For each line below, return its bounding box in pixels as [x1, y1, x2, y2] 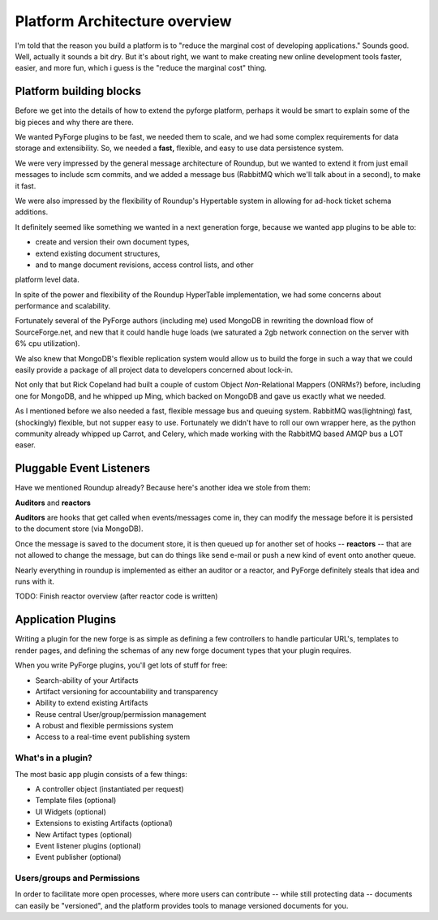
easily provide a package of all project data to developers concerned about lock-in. [15, 365, 294, 375]
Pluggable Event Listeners [15, 461, 150, 475]
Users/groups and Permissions [15, 873, 140, 884]
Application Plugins [15, 613, 117, 627]
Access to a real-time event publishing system [35, 732, 191, 742]
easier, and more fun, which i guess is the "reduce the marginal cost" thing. [15, 63, 267, 73]
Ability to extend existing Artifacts [35, 698, 148, 708]
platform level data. [15, 274, 80, 284]
